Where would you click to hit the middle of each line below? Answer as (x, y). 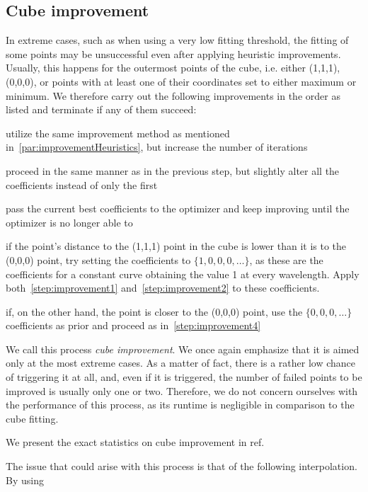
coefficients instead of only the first (82, 184)
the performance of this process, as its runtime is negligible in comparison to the (180, 405)
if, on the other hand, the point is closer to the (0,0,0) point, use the (154, 311)
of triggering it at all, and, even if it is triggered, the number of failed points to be (184, 377)
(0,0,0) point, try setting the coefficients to (98, 259)
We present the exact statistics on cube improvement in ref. (135, 442)
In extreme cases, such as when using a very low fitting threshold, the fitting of (177, 40)
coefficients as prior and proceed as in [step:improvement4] (133, 325)
